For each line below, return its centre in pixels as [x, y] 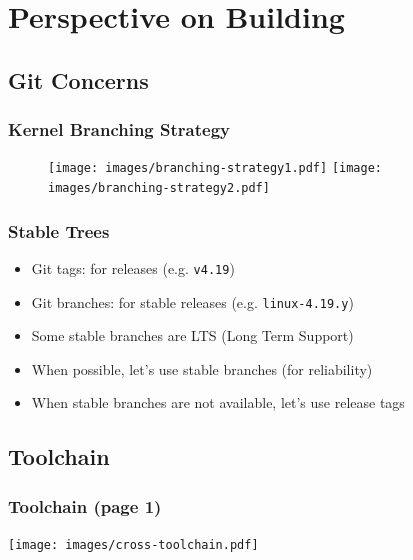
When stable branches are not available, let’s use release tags [218, 402]
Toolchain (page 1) [85, 505]
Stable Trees [59, 230]
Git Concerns [78, 79]
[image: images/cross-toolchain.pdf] [133, 545]
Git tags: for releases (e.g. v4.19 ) [133, 267]
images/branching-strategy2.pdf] [159, 188]
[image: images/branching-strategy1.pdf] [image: [215, 168]
